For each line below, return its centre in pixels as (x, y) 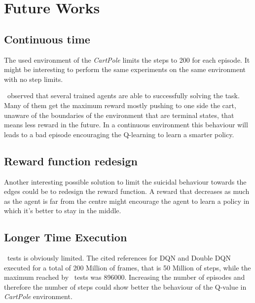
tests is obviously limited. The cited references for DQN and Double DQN (119, 258)
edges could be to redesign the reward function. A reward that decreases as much (127, 191)
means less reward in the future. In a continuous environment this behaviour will (126, 125)
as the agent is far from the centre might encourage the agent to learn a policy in (127, 201)
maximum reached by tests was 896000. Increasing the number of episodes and (125, 277)
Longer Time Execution (66, 237)
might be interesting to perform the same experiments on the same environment (125, 69)
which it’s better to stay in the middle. (63, 210)
